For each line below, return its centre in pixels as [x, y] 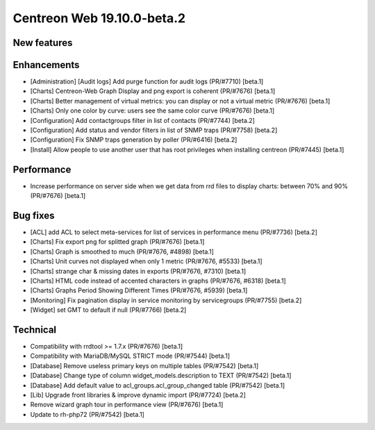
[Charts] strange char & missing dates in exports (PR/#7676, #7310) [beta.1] [138, 271]
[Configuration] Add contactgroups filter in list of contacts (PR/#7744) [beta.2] [142, 120]
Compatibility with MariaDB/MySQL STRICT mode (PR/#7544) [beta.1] [130, 356]
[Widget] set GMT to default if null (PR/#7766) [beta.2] [108, 310]
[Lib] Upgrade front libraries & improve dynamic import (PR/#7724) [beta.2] [138, 395]
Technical [35, 330]
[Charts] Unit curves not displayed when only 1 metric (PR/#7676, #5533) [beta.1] [147, 261]
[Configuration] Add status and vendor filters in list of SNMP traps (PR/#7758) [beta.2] [154, 130]
